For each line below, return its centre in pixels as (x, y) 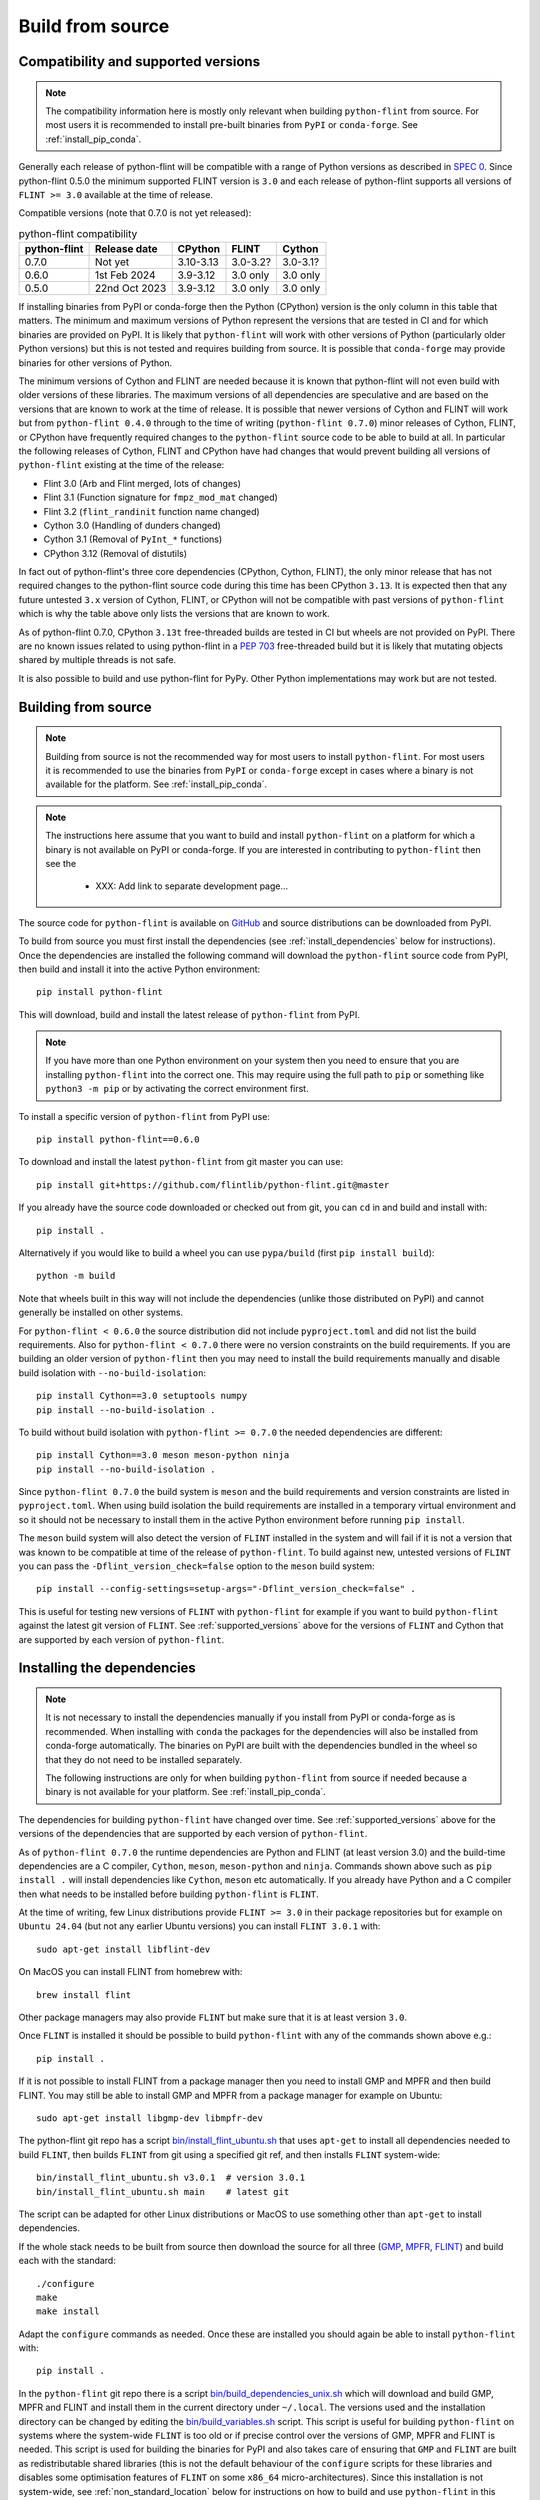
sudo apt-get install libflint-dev (123, 1949)
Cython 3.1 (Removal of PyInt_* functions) (133, 539)
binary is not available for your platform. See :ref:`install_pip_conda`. (186, 1792)
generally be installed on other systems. (101, 1312)
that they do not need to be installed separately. (144, 1759)
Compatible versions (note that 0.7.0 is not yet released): (135, 213)
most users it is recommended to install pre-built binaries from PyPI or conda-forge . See (232, 125)
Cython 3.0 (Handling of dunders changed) (132, 525)
